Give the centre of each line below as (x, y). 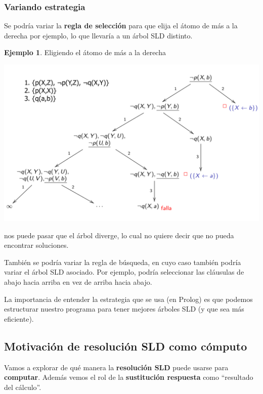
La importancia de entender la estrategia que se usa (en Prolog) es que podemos (128, 299)
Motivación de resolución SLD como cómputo (126, 346)
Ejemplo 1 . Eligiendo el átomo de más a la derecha (85, 52)
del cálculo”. (23, 387)
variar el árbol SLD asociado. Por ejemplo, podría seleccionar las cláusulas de (124, 272)
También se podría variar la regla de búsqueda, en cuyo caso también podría (123, 262)
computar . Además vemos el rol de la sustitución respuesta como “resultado (129, 377)
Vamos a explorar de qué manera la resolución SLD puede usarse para (116, 367)
